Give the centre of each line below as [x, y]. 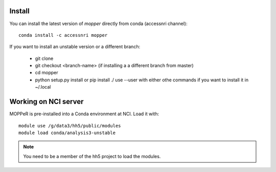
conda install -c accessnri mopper [63, 35]
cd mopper [47, 73]
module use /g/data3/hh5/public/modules [70, 126]
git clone [44, 58]
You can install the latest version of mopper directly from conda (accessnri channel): [98, 24]
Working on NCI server [47, 102]
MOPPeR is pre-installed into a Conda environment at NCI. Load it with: [84, 114]
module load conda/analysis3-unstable [67, 133]
